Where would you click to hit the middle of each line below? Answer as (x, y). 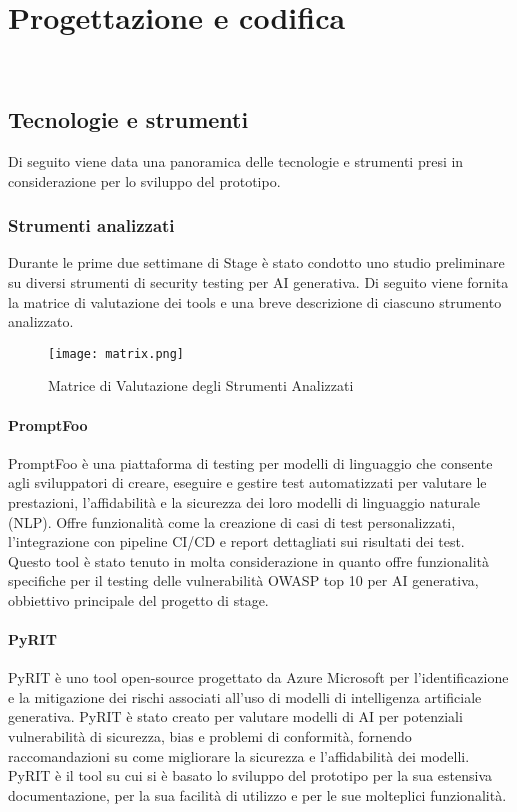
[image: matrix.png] (116, 353)
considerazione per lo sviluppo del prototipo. (144, 180)
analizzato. (41, 321)
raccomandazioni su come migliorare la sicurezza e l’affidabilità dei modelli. (239, 755)
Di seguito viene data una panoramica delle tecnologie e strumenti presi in (236, 160)
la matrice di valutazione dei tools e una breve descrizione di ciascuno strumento (255, 301)
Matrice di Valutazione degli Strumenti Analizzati (201, 385)
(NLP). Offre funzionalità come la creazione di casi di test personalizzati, (232, 521)
